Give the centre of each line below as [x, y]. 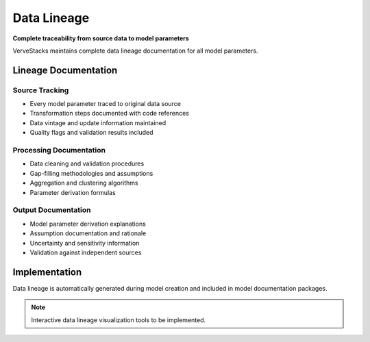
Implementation [47, 272]
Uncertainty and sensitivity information [85, 243]
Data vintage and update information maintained [98, 122]
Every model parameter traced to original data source [106, 104]
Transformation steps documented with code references [110, 114]
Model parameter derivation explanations [88, 224]
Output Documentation [52, 210]
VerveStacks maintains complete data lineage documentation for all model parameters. [135, 51]
